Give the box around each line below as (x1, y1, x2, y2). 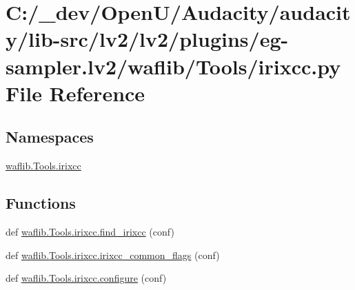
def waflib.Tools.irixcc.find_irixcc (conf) (6, 224, 174, 238)
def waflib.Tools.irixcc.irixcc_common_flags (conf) (6, 247, 220, 262)
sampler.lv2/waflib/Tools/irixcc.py (6, 52, 341, 80)
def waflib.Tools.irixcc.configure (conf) (6, 271, 167, 285)
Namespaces (6, 126, 94, 147)
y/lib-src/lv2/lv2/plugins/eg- (6, 25, 289, 53)
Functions (6, 192, 76, 214)
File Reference (6, 79, 145, 107)
